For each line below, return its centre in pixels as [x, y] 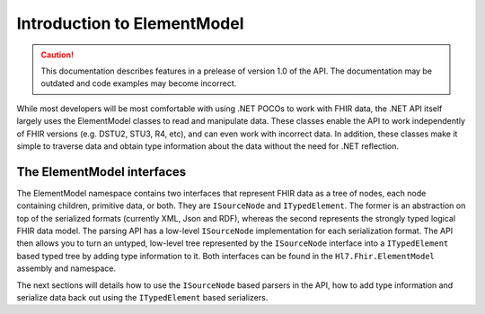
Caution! [57, 55]
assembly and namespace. [66, 268]
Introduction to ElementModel [130, 23]
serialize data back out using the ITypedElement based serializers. [142, 297]
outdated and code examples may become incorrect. [139, 83]
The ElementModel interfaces [101, 172]
